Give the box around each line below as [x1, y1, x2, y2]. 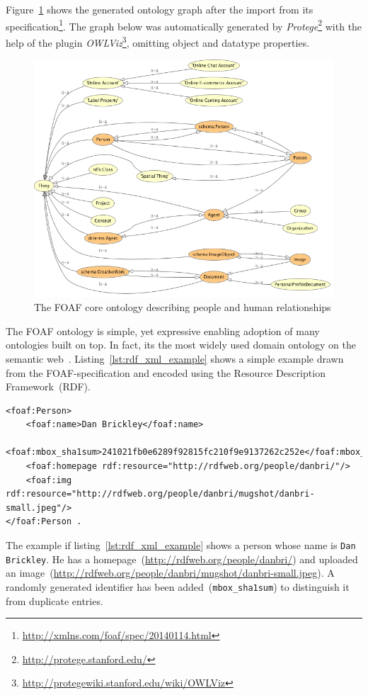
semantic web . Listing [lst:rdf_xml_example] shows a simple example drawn [6, 351, 344, 366]
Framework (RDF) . [6, 379, 91, 394]
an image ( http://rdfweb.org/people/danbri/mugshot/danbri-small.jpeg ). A [6, 565, 335, 580]
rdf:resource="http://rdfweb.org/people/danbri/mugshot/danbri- [6, 489, 315, 499]
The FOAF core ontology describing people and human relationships [34, 300, 331, 315]
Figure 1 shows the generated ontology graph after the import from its [6, 2, 314, 16]
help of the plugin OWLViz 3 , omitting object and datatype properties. [6, 33, 310, 50]
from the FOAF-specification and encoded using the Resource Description [6, 365, 326, 380]
